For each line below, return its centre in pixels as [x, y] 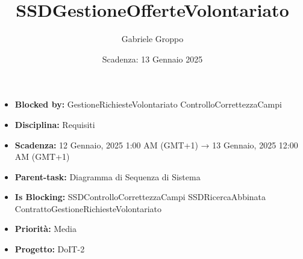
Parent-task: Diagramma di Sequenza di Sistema [108, 176]
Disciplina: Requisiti [55, 124]
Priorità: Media [46, 229]
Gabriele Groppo [152, 39]
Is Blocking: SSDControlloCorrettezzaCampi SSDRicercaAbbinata [140, 197]
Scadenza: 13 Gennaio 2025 [152, 59]
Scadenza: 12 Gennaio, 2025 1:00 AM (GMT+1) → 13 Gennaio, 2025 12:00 [156, 145]
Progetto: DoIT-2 [50, 249]
